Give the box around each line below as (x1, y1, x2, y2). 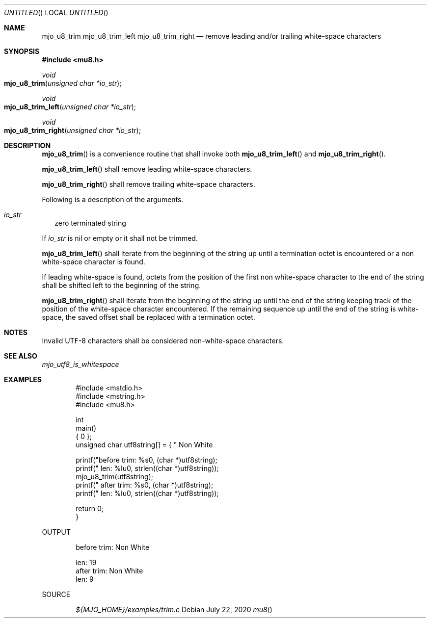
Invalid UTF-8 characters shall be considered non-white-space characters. (42, 337, 284, 345)
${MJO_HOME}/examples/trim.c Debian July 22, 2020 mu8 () (76, 605, 272, 614)
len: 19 (76, 558, 97, 567)
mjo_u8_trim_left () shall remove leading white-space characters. (42, 165, 252, 173)
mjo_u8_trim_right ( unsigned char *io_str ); (4, 126, 141, 134)
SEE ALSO (4, 352, 37, 360)
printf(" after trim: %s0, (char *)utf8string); (76, 481, 214, 489)
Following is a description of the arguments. (42, 195, 184, 204)
